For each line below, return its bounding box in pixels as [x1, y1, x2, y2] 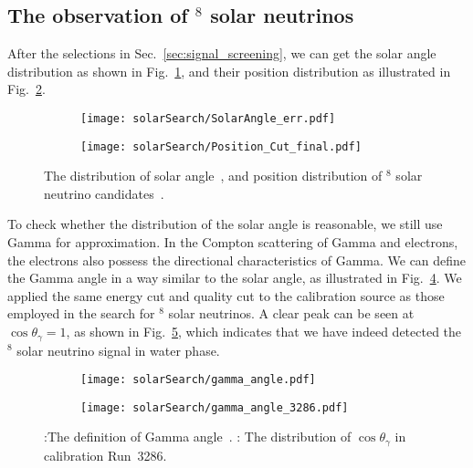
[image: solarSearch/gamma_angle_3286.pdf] [80, 400, 349, 414]
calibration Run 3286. [44, 445, 167, 464]
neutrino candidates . [44, 183, 164, 203]
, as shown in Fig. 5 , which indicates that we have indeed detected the [66, 322, 462, 341]
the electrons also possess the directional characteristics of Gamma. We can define [7, 250, 467, 269]
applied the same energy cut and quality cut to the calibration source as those [7, 286, 445, 305]
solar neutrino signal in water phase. [16, 340, 220, 359]
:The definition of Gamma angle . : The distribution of [44, 427, 352, 446]
